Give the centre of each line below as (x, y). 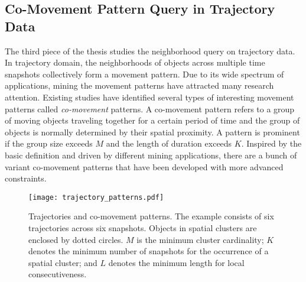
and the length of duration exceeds (169, 143)
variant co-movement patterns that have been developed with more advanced (144, 166)
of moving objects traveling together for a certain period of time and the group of (152, 120)
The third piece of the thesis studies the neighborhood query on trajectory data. (150, 51)
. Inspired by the (271, 143)
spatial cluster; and (63, 262)
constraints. (26, 178)
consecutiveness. (58, 274)
